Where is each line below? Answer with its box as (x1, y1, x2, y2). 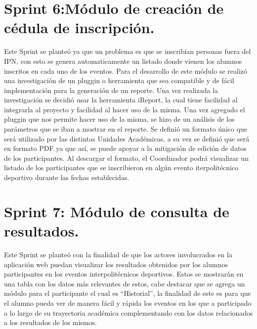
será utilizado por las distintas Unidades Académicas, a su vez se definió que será (4, 133, 250, 143)
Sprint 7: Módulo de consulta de (4, 201, 229, 221)
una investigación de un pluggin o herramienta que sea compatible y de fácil (4, 75, 234, 86)
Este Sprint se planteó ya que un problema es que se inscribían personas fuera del (4, 46, 251, 56)
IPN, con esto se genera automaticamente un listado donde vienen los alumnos (4, 55, 242, 66)
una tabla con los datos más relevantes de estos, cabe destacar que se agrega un (4, 278, 245, 288)
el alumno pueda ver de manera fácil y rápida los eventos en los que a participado (4, 297, 252, 308)
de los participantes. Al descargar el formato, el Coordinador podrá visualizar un (4, 152, 249, 163)
